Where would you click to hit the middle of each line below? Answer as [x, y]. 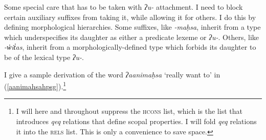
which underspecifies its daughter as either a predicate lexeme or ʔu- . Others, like [131, 37]
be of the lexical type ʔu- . [44, 57]
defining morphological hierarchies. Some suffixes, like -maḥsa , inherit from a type [132, 27]
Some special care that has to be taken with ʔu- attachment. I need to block [124, 7]
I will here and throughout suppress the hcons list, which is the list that [129, 111]
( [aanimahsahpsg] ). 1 [35, 85]
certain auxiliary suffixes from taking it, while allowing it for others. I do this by [130, 17]
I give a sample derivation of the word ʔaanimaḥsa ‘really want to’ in [112, 74]
